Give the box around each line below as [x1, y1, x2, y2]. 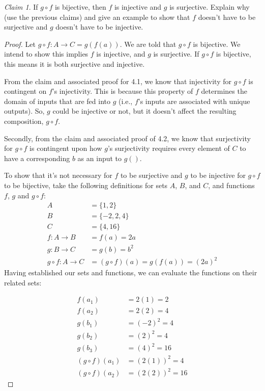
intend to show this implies [4, 48, 89, 59]
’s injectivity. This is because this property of [52, 86, 193, 96]
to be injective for [190, 170, 246, 180]
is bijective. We [193, 38, 241, 49]
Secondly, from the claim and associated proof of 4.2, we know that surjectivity [4, 133, 251, 143]
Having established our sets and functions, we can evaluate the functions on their [4, 267, 257, 278]
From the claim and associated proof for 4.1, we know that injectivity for [4, 75, 231, 86]
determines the [201, 86, 247, 96]
